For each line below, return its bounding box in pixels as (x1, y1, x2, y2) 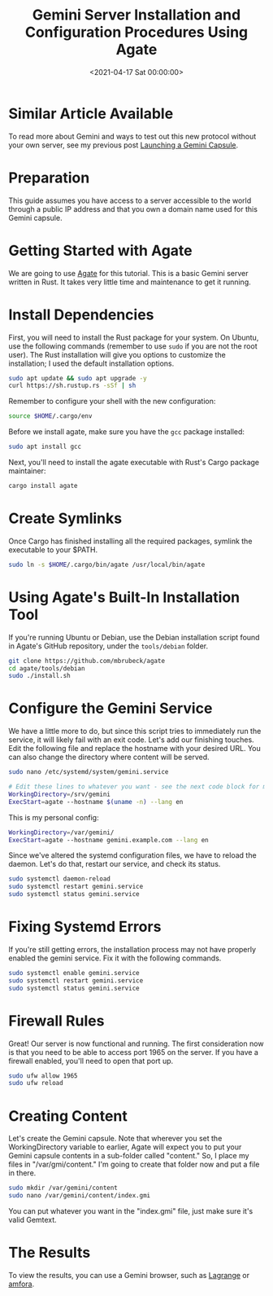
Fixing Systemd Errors (8, 918, 162, 936)
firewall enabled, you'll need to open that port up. (8, 1056, 174, 1065)
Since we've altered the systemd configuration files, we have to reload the (8, 850, 258, 860)
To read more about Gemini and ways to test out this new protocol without (8, 131, 257, 141)
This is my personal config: (8, 812, 99, 822)
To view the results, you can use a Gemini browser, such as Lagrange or (8, 1270, 250, 1280)
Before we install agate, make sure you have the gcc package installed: (8, 427, 245, 437)
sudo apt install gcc (8, 442, 82, 451)
